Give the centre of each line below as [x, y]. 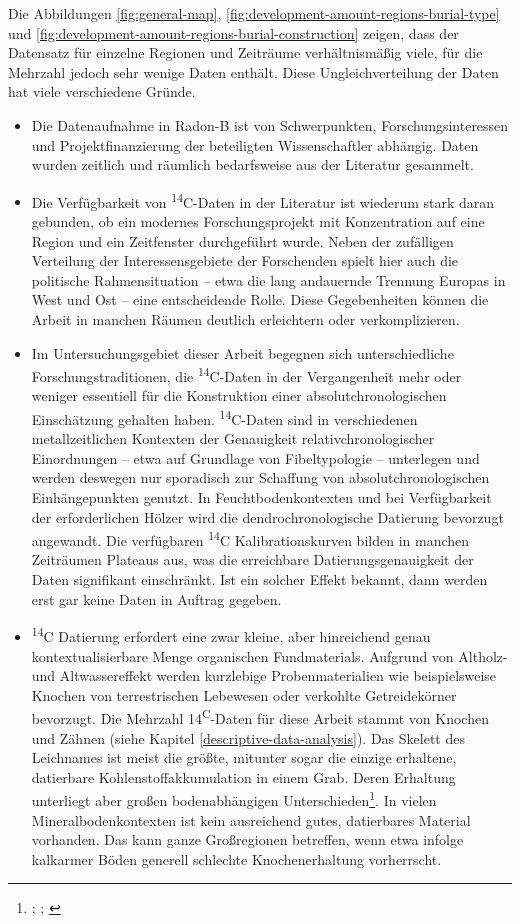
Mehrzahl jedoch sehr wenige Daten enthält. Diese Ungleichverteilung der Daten [253, 71]
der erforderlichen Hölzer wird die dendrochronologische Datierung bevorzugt [267, 516]
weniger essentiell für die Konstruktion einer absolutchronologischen [239, 395]
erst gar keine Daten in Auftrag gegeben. [156, 598]
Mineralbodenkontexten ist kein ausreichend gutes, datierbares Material [251, 819]
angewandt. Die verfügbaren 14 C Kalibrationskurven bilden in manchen [250, 538]
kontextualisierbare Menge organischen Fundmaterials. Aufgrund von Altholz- [269, 655]
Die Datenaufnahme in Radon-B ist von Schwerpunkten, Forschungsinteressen [270, 124]
